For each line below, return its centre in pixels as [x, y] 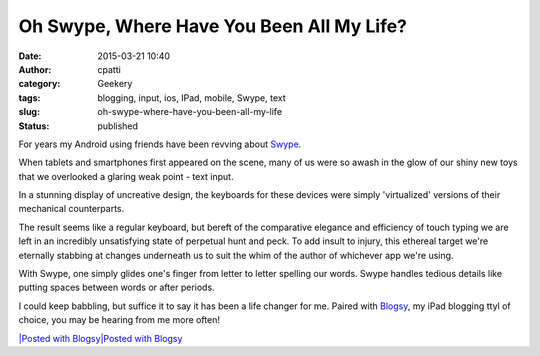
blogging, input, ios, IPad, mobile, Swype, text [192, 97]
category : [39, 84]
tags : [29, 97]
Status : [34, 126]
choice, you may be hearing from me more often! [119, 320]
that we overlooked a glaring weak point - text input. [126, 176]
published [118, 126]
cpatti [109, 69]
